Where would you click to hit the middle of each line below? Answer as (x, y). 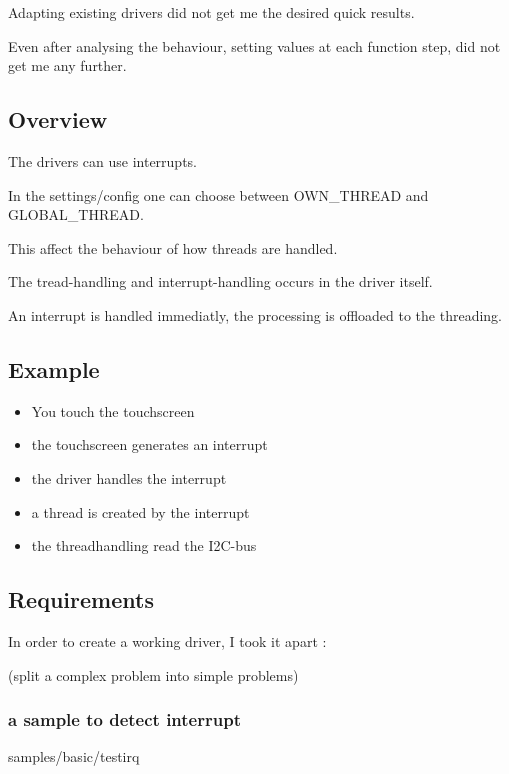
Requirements (81, 599)
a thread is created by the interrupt (140, 511)
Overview (58, 119)
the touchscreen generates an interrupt (149, 444)
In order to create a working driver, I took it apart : (167, 640)
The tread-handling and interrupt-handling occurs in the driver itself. (220, 281)
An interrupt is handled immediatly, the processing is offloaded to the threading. (255, 314)
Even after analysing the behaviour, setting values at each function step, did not (254, 45)
